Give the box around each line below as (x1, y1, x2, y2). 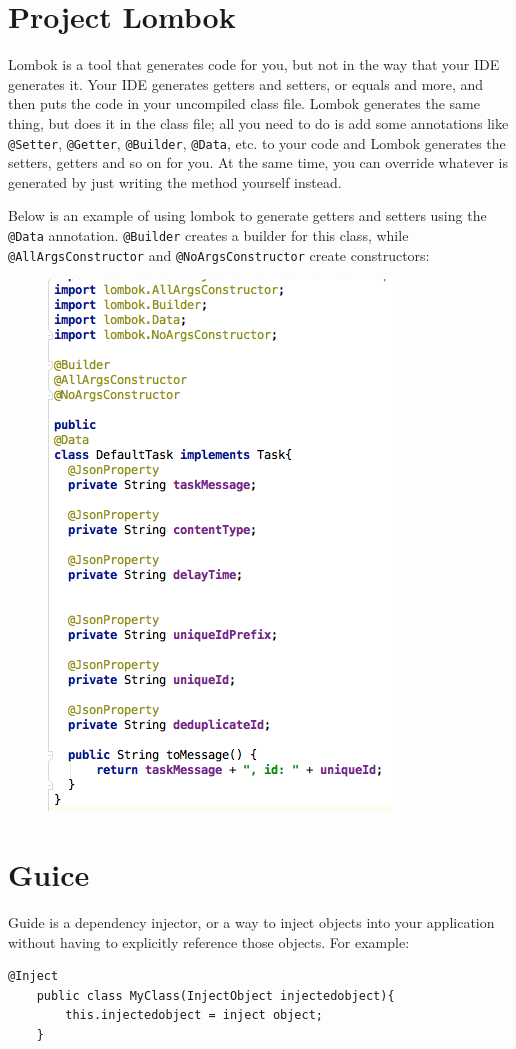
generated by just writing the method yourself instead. (8, 171, 342, 192)
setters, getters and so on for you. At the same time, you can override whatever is (8, 152, 508, 173)
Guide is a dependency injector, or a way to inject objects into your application (8, 911, 495, 932)
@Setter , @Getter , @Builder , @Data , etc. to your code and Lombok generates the (8, 132, 506, 153)
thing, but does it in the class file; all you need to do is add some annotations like (8, 112, 509, 133)
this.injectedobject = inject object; (65, 1008, 323, 1023)
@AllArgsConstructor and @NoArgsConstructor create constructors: (8, 244, 430, 265)
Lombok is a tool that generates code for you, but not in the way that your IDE (8, 54, 500, 75)
